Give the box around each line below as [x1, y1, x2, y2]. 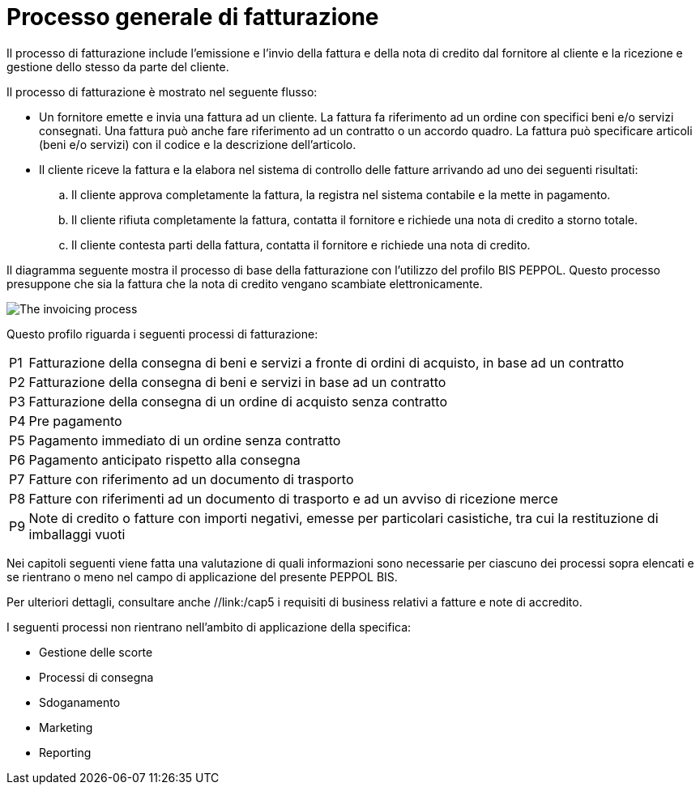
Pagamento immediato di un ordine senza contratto [28, 432, 341, 449]
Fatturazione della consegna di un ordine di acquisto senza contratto [28, 393, 448, 410]
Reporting [39, 745, 92, 759]
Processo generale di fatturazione [6, 3, 379, 31]
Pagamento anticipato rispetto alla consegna [28, 451, 301, 468]
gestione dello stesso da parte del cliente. [6, 59, 229, 74]
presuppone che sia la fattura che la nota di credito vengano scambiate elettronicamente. [6, 276, 483, 291]
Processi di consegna [39, 670, 154, 684]
